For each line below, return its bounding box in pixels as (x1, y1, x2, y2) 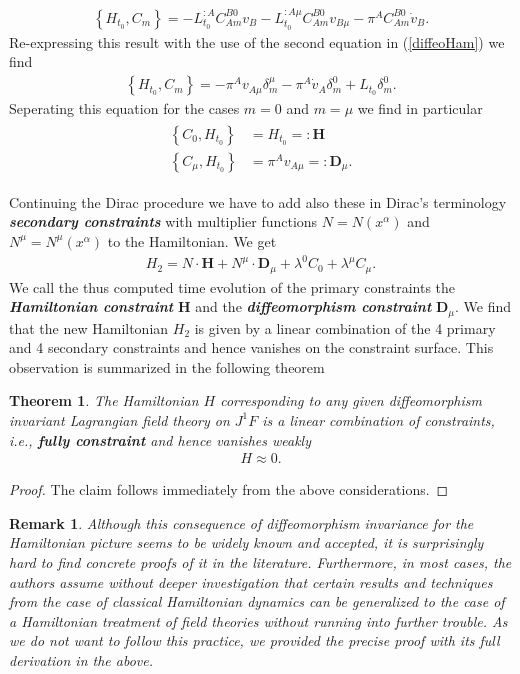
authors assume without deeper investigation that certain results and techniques (9, 571, 493, 592)
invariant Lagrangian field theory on (9, 409, 230, 430)
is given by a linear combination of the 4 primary (194, 317, 496, 338)
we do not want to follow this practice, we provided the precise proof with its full (9, 630, 500, 651)
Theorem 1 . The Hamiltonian (9, 390, 199, 411)
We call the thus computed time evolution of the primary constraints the (9, 276, 456, 297)
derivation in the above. (9, 649, 154, 670)
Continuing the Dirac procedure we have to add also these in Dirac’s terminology (9, 191, 507, 212)
